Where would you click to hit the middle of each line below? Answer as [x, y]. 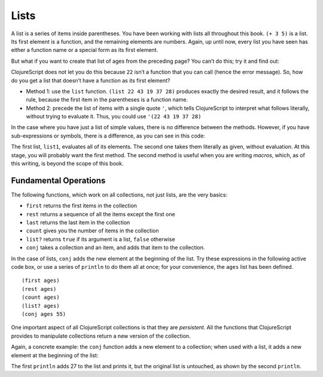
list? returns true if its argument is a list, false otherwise [101, 239]
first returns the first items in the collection [82, 206]
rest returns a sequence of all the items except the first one [101, 214]
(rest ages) [39, 289]
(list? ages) [41, 306]
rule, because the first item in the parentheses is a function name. [107, 100]
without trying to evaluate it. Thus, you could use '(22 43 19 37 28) [114, 117]
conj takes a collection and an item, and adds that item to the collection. [115, 247]
